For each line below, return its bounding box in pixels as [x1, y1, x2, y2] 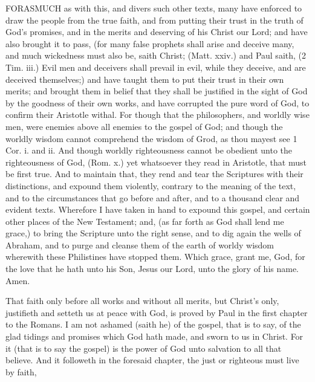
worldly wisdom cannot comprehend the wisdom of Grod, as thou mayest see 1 [5, 132, 297, 144]
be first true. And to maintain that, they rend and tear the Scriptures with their [5, 167, 304, 180]
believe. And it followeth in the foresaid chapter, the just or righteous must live [5, 354, 299, 366]
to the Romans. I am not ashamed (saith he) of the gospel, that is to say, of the [5, 318, 301, 331]
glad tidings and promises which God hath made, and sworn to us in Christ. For [5, 330, 304, 343]
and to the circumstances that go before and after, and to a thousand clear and [5, 191, 300, 204]
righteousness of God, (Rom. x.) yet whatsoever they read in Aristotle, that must [5, 155, 307, 168]
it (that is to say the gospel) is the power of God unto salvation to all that [5, 342, 282, 354]
